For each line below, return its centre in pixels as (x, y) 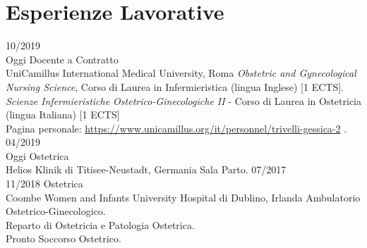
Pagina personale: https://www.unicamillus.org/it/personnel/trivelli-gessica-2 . (176, 128)
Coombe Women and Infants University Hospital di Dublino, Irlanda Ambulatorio (183, 197)
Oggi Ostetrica (37, 155)
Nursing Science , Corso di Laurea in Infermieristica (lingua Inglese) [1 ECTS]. (175, 86)
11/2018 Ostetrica (44, 184)
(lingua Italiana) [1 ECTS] (63, 114)
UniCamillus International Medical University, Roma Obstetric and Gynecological (181, 73)
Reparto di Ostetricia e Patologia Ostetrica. (100, 224)
